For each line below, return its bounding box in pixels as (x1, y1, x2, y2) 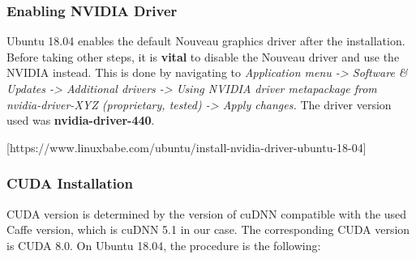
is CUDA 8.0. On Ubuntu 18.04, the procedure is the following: (6, 236, 321, 253)
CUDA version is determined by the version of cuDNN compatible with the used (6, 205, 407, 222)
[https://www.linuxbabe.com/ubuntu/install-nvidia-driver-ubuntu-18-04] (6, 138, 367, 155)
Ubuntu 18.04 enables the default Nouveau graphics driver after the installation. (6, 32, 405, 49)
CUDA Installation (6, 173, 133, 193)
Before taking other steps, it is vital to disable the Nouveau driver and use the (6, 48, 400, 65)
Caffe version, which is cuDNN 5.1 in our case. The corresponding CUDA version (6, 221, 410, 238)
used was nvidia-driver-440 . (6, 112, 155, 129)
